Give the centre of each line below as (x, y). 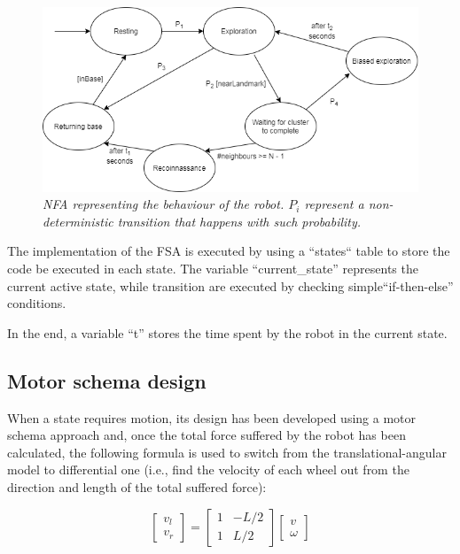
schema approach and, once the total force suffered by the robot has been (207, 435)
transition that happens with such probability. (239, 221)
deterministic (78, 221)
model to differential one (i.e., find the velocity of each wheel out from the (208, 469)
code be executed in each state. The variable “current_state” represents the (213, 269)
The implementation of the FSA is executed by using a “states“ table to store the (229, 251)
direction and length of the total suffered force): (137, 486)
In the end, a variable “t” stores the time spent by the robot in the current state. (227, 332)
